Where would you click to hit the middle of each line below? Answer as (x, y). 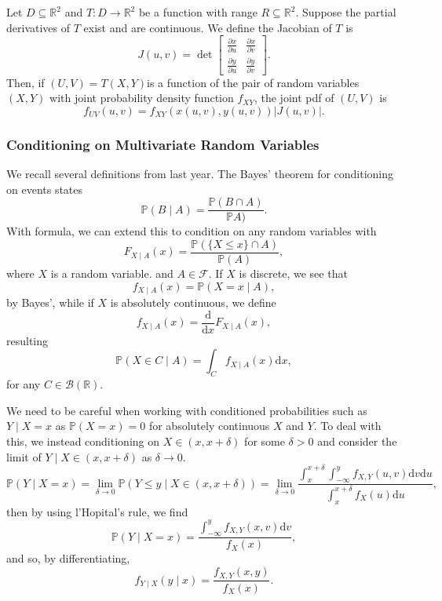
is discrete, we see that (293, 273)
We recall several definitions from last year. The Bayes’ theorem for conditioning (200, 174)
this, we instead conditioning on (83, 441)
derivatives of (38, 27)
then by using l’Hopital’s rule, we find (97, 511)
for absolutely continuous (209, 426)
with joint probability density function (142, 98)
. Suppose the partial (346, 12)
